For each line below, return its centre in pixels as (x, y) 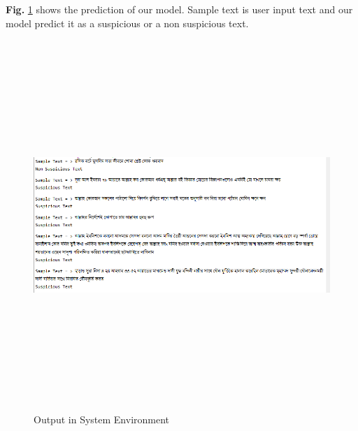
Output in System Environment (102, 419)
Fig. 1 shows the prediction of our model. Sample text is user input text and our (179, 9)
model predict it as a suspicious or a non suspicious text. (127, 23)
